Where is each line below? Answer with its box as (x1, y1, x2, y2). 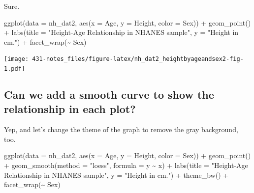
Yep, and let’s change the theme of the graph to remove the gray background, (4, 124, 238, 135)
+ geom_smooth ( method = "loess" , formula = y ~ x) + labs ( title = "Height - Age (4, 160, 248, 170)
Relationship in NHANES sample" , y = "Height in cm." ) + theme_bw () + (4, 169, 229, 180)
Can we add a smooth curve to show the (4, 87, 214, 102)
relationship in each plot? (4, 101, 136, 116)
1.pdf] (4, 65, 25, 73)
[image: (4, 55, 29, 63)
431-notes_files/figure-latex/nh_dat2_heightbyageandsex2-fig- (32, 55, 244, 63)
